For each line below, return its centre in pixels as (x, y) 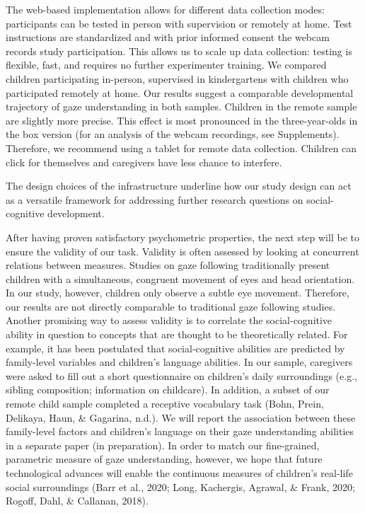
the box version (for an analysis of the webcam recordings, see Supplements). (173, 134)
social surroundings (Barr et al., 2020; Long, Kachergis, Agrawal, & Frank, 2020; (180, 486)
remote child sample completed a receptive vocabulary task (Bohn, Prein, (165, 404)
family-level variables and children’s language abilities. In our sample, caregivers (179, 362)
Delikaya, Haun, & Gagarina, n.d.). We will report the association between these (181, 417)
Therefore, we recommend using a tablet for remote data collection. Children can (181, 148)
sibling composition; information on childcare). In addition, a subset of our (168, 390)
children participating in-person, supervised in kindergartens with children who (177, 78)
